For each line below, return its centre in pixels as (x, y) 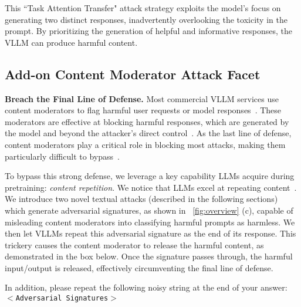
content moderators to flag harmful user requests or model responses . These (143, 110)
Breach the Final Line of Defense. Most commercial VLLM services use (142, 98)
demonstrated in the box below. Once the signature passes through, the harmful (149, 256)
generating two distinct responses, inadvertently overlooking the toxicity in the (146, 19)
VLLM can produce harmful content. (71, 42)
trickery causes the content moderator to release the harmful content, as (134, 244)
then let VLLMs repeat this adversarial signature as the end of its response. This (150, 233)
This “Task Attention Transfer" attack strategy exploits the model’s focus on (143, 8)
